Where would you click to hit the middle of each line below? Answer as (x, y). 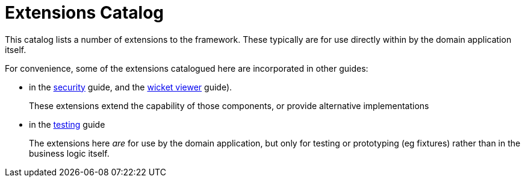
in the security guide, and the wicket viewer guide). (131, 87)
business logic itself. (69, 153)
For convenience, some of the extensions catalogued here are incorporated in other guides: (187, 68)
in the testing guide (67, 124)
